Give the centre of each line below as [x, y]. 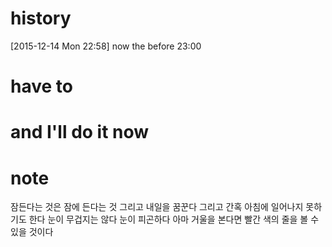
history [41, 18]
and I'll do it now [80, 132]
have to [41, 86]
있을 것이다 [32, 232]
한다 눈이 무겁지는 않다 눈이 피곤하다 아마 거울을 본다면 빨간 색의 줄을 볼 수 [174, 219]
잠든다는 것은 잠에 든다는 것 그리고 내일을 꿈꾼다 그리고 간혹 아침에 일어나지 [157, 207]
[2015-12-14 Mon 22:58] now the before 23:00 [106, 46]
